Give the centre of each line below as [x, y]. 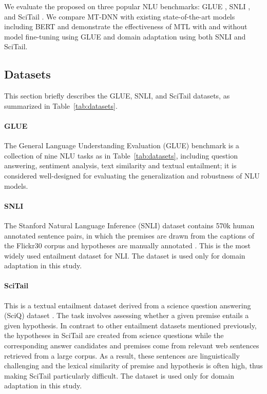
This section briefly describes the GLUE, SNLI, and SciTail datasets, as [117, 96]
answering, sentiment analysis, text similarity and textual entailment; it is [120, 165]
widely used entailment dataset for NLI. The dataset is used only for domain [125, 255]
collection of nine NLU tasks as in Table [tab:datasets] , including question [121, 155]
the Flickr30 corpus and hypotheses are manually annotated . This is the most [127, 245]
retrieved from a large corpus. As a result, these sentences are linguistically [122, 355]
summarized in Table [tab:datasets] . [61, 105]
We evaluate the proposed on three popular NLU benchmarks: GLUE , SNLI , [127, 6]
